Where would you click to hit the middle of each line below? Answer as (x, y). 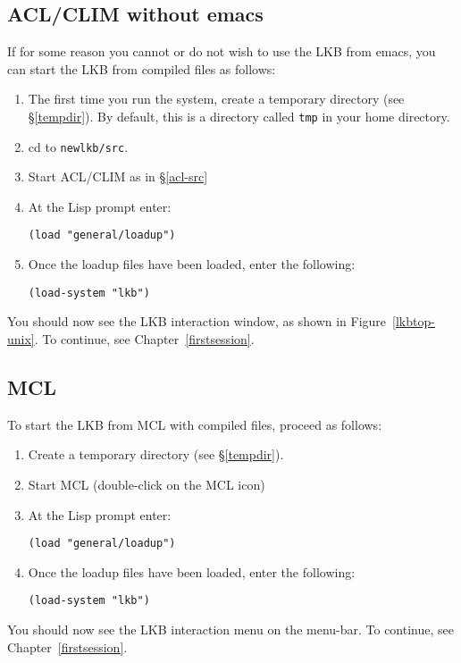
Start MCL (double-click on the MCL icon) (147, 484)
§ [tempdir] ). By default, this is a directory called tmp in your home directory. (239, 116)
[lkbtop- (414, 321)
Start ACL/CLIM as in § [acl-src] (118, 176)
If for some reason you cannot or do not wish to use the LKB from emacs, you (222, 51)
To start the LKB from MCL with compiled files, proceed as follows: (195, 424)
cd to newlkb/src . (78, 146)
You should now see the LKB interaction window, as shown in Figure (197, 321)
